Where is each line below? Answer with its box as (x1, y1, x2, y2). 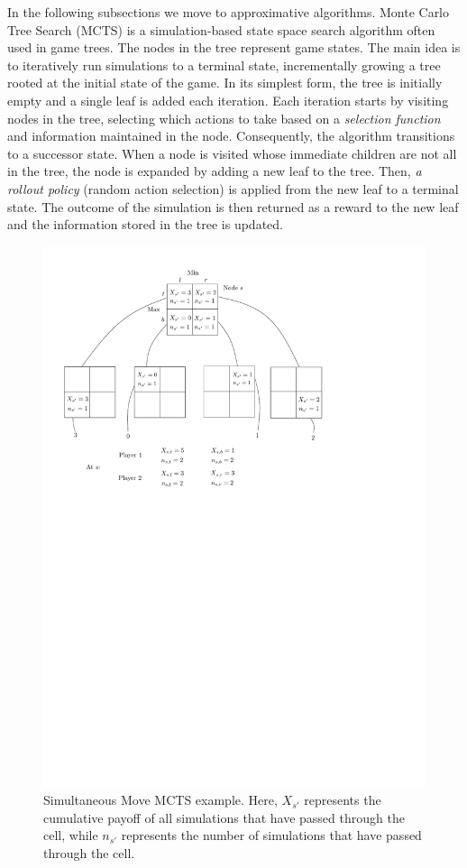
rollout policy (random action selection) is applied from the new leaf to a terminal (7, 179, 459, 198)
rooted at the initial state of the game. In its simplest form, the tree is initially (7, 73, 443, 92)
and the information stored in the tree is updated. (7, 215, 283, 234)
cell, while (43, 826, 98, 845)
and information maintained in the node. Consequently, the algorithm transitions (7, 126, 455, 145)
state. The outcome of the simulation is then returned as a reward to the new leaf (7, 197, 459, 216)
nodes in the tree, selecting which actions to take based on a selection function (7, 108, 441, 127)
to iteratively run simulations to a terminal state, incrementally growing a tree (7, 55, 441, 74)
